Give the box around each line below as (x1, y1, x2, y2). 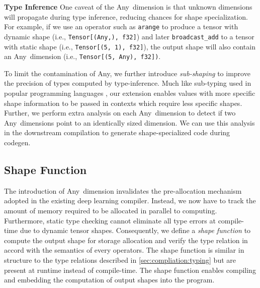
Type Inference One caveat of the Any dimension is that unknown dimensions (4, 2, 252, 12)
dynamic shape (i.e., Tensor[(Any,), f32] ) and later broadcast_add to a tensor (4, 31, 254, 41)
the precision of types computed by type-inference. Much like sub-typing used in (4, 78, 251, 88)
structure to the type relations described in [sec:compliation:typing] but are (4, 254, 236, 265)
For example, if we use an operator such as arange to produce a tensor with (4, 21, 238, 32)
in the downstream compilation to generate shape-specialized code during (4, 127, 230, 138)
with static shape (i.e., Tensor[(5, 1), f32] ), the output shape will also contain (4, 41, 255, 51)
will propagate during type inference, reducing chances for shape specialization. (4, 11, 248, 22)
